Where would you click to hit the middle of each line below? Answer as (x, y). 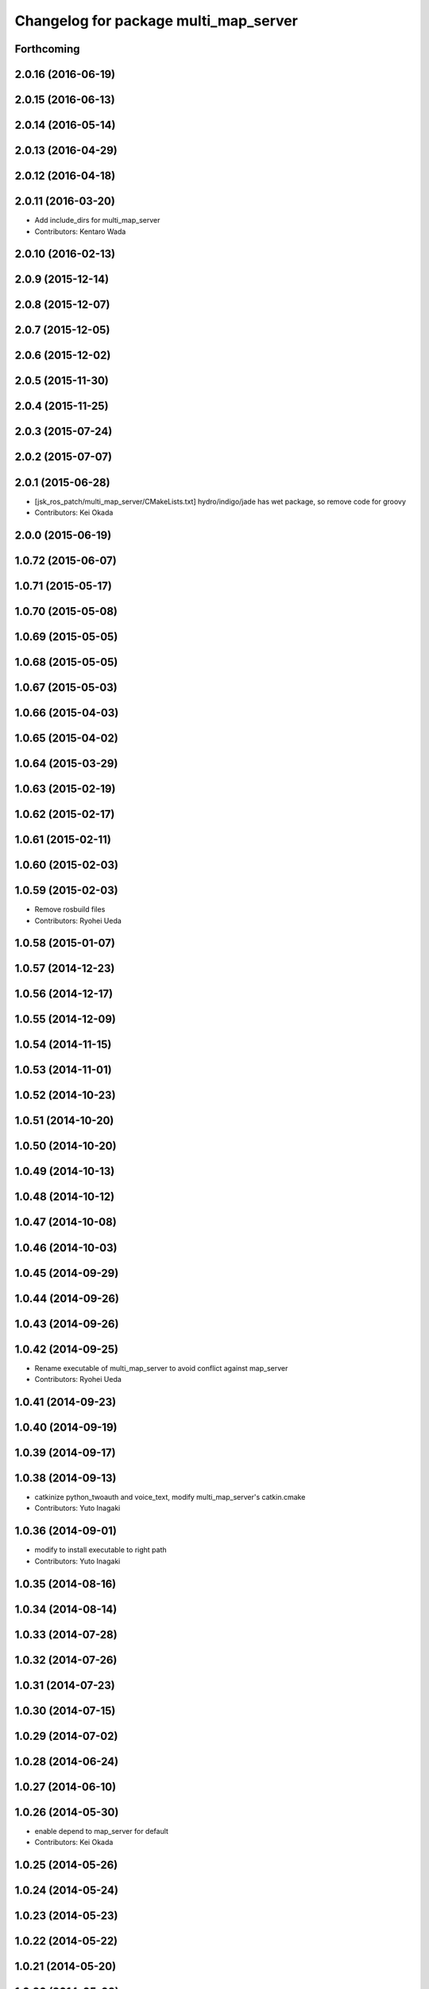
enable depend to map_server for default (101, 1831)
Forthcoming (47, 49)
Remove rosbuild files (70, 909)
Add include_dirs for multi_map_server (97, 220)
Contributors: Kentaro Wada (80, 232)
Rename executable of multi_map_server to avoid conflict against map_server (161, 1368)
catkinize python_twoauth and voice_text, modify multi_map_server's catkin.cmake (170, 1497)
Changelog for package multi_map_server (156, 21)
